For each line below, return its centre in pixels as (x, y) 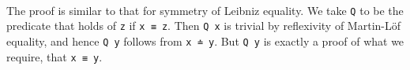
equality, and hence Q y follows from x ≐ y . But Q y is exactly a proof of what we (205, 41)
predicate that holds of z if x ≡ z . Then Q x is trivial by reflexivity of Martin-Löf (204, 26)
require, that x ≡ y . (55, 56)
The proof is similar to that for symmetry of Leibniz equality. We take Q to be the (205, 10)
